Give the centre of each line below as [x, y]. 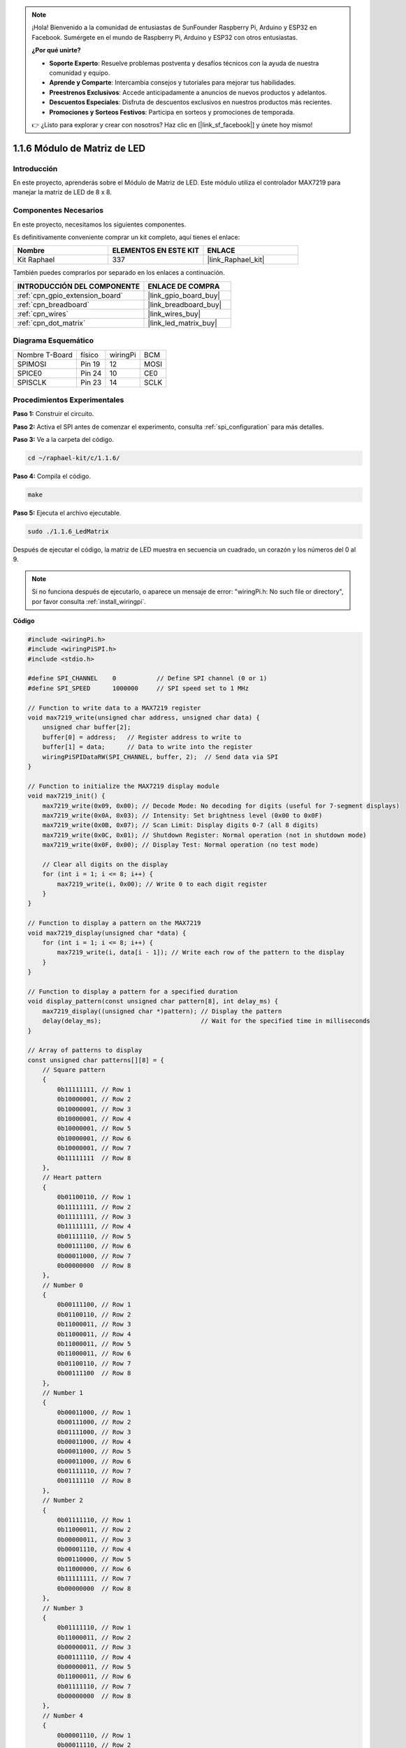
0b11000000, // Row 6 [94, 1569]
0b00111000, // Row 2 [94, 1422]
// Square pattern [74, 1070]
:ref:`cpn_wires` [43, 313]
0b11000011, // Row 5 [94, 1344]
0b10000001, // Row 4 [94, 1119]
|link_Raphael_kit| [236, 260]
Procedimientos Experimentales [68, 400]
